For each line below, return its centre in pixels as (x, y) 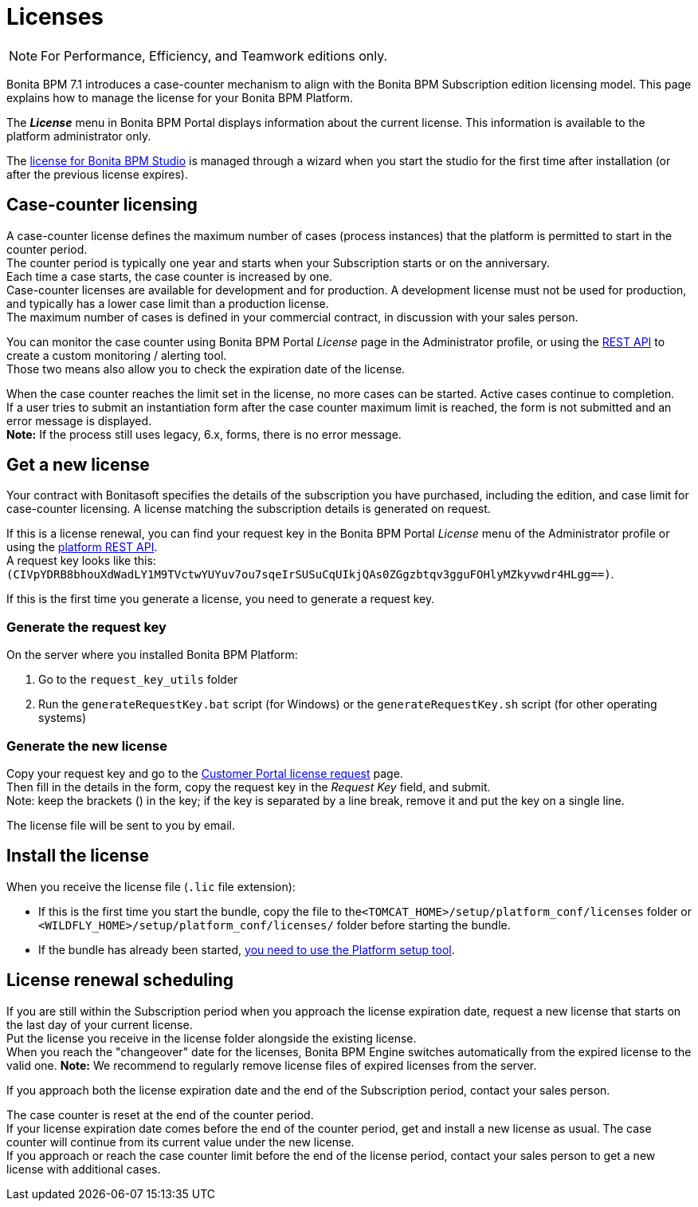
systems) (63, 718)
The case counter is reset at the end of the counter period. (160, 1114)
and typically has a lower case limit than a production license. (168, 303)
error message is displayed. (79, 420)
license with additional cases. (84, 1169)
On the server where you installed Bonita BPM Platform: (152, 655)
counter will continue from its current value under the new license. (180, 1142)
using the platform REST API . (82, 547)
